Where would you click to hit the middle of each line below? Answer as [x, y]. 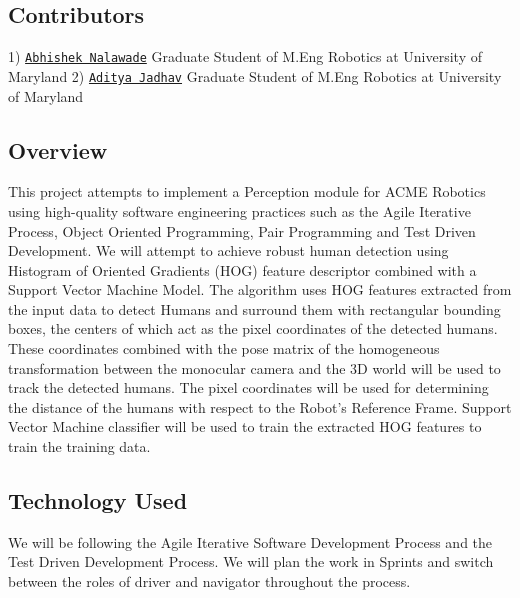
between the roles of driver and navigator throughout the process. [209, 581]
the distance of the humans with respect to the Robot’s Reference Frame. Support [260, 406]
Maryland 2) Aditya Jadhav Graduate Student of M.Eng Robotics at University [255, 75]
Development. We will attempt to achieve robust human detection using [228, 250]
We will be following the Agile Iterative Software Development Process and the [250, 541]
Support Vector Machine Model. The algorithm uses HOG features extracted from [260, 289]
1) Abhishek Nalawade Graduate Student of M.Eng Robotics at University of [245, 56]
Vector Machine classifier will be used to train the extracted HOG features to [245, 426]
